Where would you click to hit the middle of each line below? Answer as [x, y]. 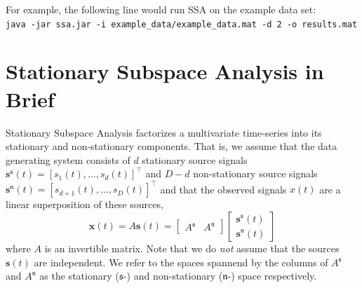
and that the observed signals [223, 189]
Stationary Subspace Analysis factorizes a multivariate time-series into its [164, 132]
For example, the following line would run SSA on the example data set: [161, 9]
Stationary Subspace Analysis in [165, 71]
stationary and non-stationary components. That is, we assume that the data [172, 146]
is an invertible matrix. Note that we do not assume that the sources [192, 248]
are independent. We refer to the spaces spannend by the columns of [181, 262]
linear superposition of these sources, [85, 204]
